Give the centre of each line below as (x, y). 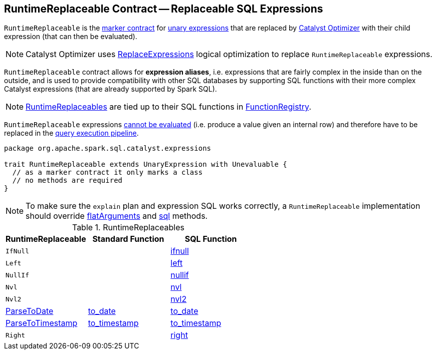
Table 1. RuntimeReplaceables (128, 228)
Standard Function (128, 239)
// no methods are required (67, 181)
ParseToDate (30, 311)
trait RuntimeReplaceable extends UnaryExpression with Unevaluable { (146, 164)
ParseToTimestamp (42, 323)
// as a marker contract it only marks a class (107, 172)
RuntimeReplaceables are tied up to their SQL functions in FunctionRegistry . (168, 107)
